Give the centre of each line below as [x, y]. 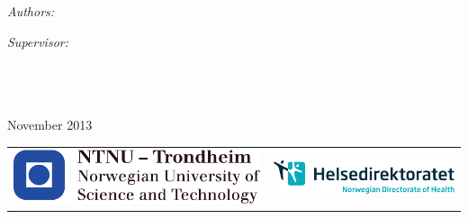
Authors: [31, 11]
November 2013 [50, 125]
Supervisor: [38, 41]
